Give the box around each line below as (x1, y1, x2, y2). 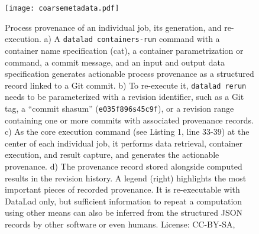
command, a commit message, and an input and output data (5, 56, 225, 68)
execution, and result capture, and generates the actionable (5, 148, 219, 161)
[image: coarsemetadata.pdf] (5, 4, 119, 12)
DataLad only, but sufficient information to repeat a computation (5, 194, 242, 207)
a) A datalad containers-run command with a (44, 32, 220, 45)
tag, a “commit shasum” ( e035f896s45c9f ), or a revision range (5, 102, 234, 114)
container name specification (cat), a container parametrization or (5, 44, 244, 56)
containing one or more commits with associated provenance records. (5, 113, 254, 126)
